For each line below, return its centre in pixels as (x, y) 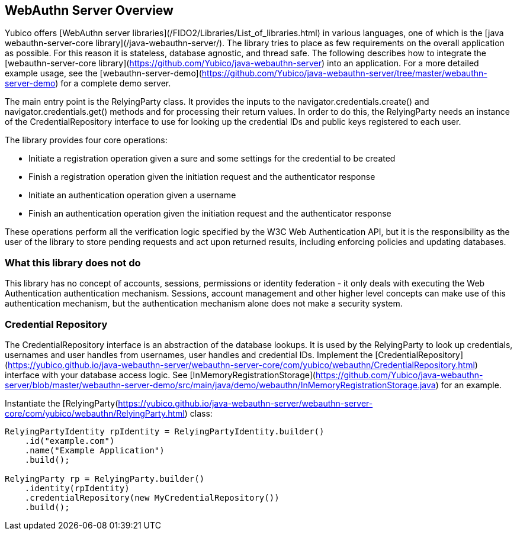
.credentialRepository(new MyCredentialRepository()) (152, 497)
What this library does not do (73, 262)
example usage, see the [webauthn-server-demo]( (103, 73)
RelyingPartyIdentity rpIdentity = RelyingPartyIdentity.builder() (165, 431)
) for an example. (468, 385)
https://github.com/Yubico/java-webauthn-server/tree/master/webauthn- (344, 73)
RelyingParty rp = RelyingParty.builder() (105, 478)
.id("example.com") (70, 441)
